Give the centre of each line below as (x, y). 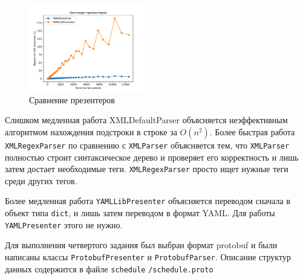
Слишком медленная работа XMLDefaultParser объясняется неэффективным (146, 120)
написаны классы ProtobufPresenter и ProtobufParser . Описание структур (148, 256)
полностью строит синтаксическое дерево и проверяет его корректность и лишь (152, 157)
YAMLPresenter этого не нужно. (64, 224)
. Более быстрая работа (252, 131)
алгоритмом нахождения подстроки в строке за (91, 131)
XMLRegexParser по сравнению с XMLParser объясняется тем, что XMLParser (147, 145)
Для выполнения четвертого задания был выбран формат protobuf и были (141, 245)
